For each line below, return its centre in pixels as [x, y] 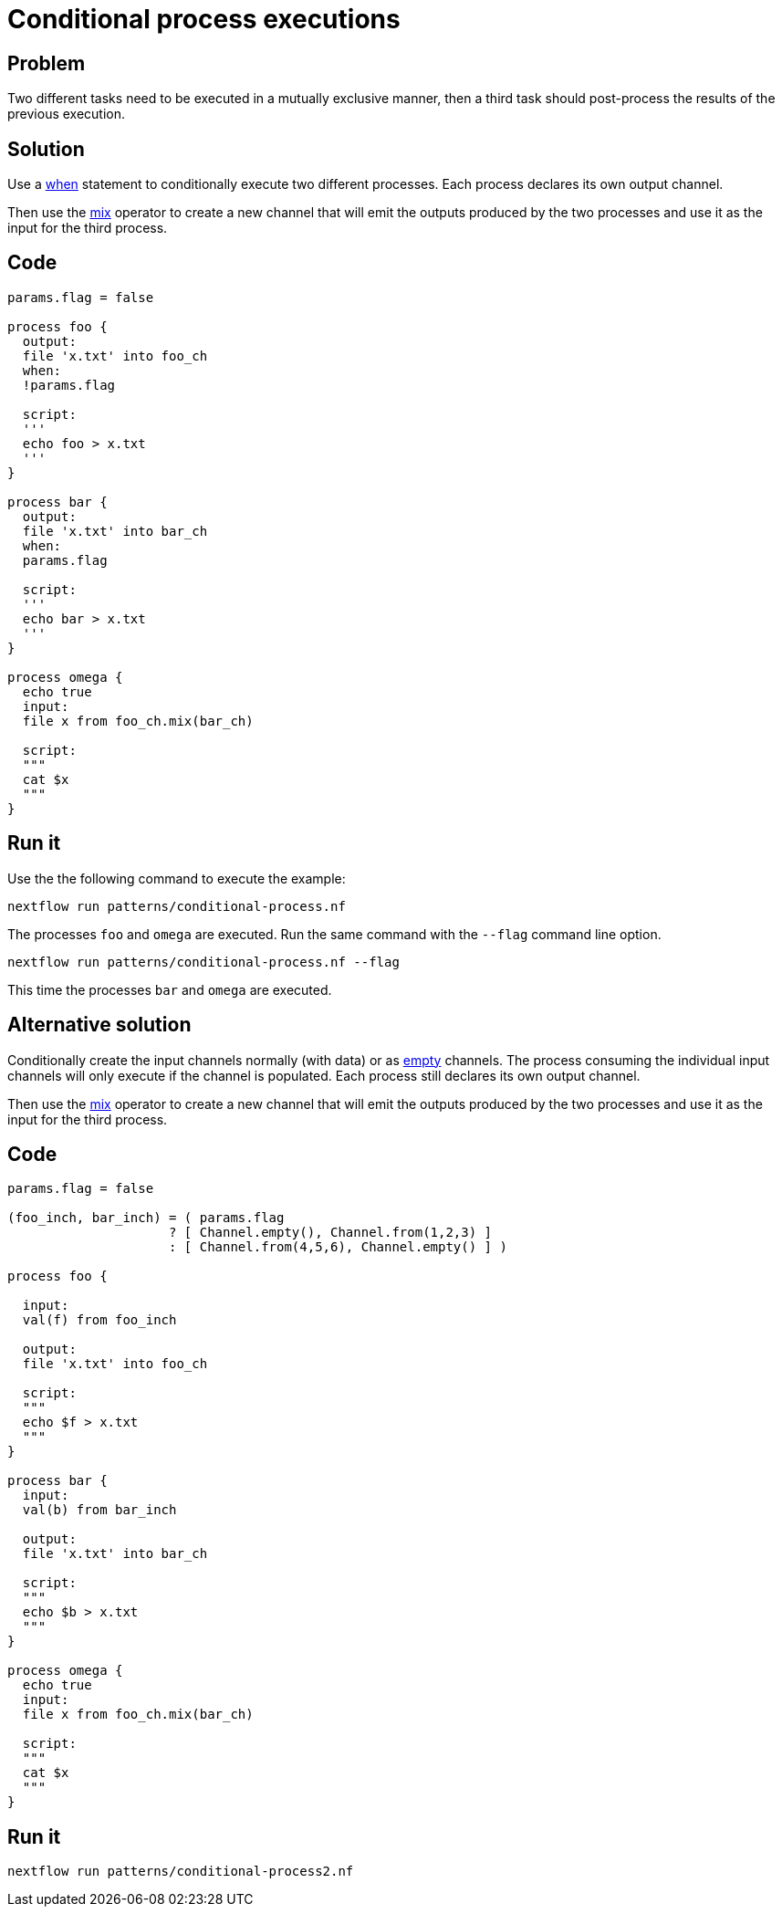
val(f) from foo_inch [99, 1320]
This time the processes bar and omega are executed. [170, 989]
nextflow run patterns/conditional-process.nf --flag [203, 962]
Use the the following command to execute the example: [177, 878]
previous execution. [67, 114]
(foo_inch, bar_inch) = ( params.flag [146, 1218]
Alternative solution [99, 1025]
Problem [47, 63]
